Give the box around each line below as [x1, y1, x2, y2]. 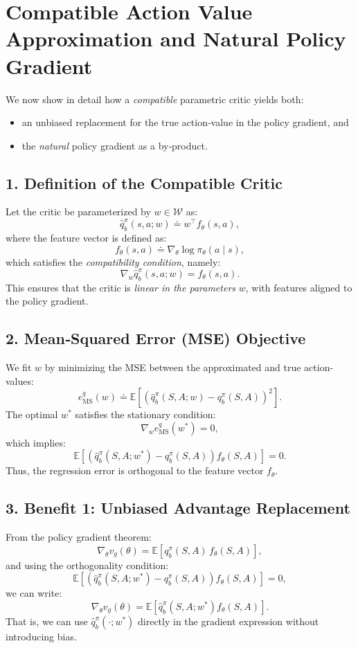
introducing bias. [6, 629, 77, 643]
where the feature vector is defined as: [6, 230, 167, 244]
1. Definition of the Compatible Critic [6, 172, 283, 193]
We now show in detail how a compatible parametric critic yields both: [6, 91, 304, 106]
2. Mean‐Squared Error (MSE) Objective [6, 327, 306, 349]
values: [6, 373, 34, 388]
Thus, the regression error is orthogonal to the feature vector [6, 463, 264, 478]
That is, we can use [6, 614, 88, 628]
